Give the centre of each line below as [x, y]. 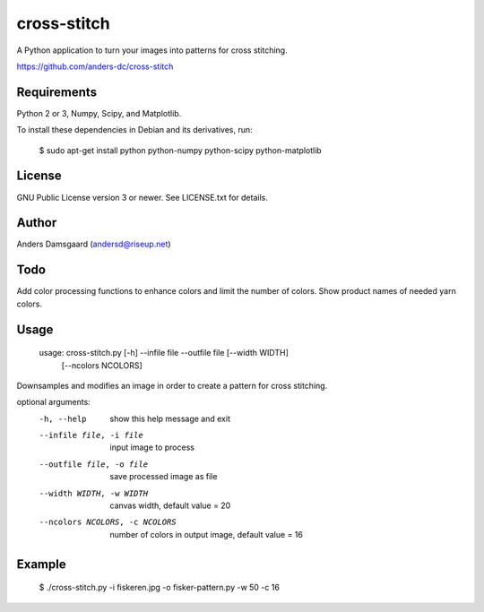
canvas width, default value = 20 [170, 505]
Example [41, 564]
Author [37, 223]
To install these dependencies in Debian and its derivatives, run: [134, 130]
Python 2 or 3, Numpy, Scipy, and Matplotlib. [99, 113]
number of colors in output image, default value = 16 [207, 534]
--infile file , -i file [91, 435]
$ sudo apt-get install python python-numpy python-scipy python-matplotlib [180, 150]
